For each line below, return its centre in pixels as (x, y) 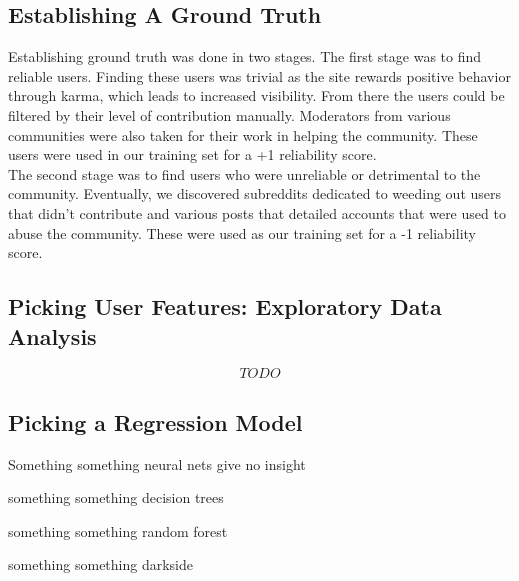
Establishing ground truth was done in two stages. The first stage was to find (245, 56)
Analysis (52, 335)
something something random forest (118, 530)
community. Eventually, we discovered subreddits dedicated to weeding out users (255, 193)
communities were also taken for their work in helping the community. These (243, 134)
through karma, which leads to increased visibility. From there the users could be (256, 95)
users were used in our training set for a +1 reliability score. (192, 154)
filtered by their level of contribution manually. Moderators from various (229, 114)
